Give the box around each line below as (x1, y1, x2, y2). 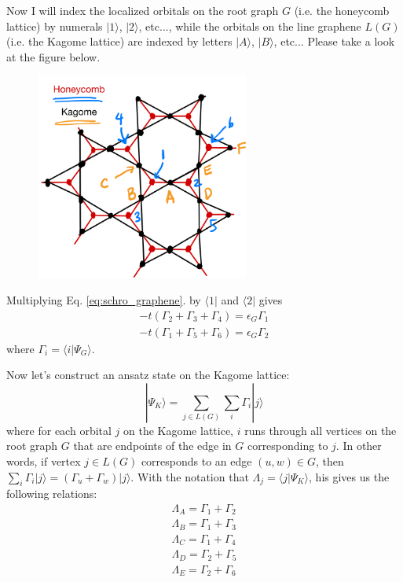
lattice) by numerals (6, 17, 103, 34)
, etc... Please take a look (273, 33, 395, 50)
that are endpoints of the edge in (73, 437, 232, 454)
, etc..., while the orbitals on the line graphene (138, 17, 361, 34)
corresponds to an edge (141, 452, 252, 469)
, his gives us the (309, 468, 390, 484)
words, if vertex (6, 452, 81, 469)
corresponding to (247, 437, 328, 454)
